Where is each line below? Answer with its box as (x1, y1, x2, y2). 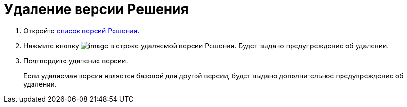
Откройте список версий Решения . (23, 26, 140, 35)
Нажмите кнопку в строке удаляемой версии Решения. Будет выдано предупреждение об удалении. (23, 41, 389, 50)
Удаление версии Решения (4, 1, 189, 17)
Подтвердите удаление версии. (23, 56, 128, 65)
